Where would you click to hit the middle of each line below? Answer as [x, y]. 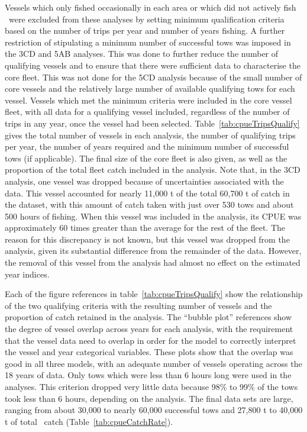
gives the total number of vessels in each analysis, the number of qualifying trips [150, 135]
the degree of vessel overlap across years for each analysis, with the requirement [149, 329]
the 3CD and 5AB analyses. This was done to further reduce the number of [142, 54]
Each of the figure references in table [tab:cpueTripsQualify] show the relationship [154, 294]
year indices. [27, 274]
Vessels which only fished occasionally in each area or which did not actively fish [151, 7]
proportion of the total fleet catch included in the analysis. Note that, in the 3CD [153, 170]
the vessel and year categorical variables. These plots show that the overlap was [149, 352]
